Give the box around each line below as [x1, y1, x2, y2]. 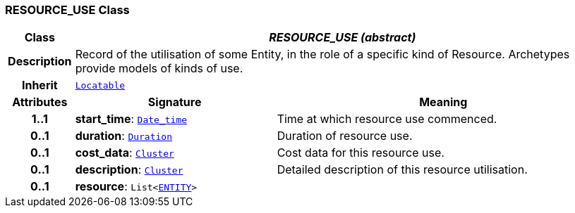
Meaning [419, 95, 468, 110]
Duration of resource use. [277, 129, 413, 143]
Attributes [12, 95, 68, 110]
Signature [147, 95, 202, 110]
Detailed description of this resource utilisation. [277, 162, 528, 177]
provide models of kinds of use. [75, 61, 243, 76]
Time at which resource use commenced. [277, 112, 497, 127]
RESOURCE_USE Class [5, 3, 130, 17]
